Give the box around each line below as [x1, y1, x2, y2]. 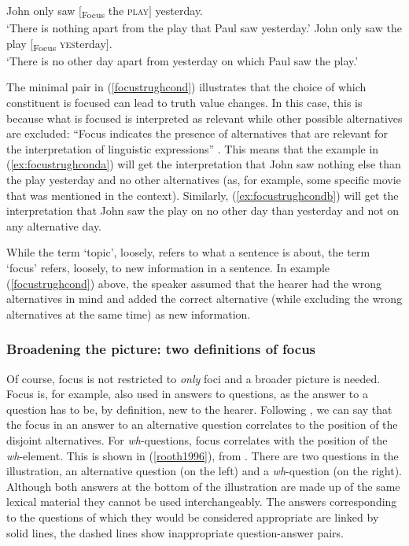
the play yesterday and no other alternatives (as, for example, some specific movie [6, 172, 401, 187]
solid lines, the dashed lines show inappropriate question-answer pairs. [6, 524, 344, 540]
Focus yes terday [33, 35, 106, 53]
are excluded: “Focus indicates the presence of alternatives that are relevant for [6, 125, 388, 142]
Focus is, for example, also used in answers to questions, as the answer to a [6, 386, 368, 402]
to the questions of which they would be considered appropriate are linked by [6, 508, 379, 525]
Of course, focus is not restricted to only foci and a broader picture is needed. [6, 370, 381, 386]
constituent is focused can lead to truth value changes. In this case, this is [6, 94, 363, 111]
